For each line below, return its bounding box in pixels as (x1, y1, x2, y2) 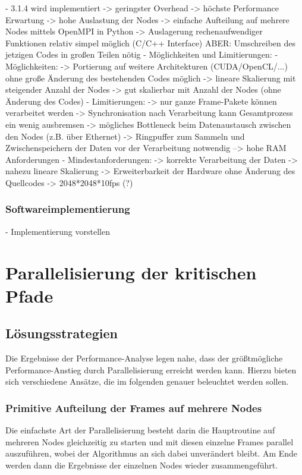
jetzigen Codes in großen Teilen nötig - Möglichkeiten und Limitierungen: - (5, 48, 278, 61)
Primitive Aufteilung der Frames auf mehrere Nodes (5, 400, 262, 415)
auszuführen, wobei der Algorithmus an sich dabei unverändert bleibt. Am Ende (5, 447, 298, 460)
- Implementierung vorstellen (5, 225, 110, 237)
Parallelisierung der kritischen (5, 260, 257, 284)
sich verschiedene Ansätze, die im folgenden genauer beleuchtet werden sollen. (5, 375, 289, 388)
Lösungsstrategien (5, 324, 118, 342)
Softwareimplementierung (5, 202, 130, 216)
